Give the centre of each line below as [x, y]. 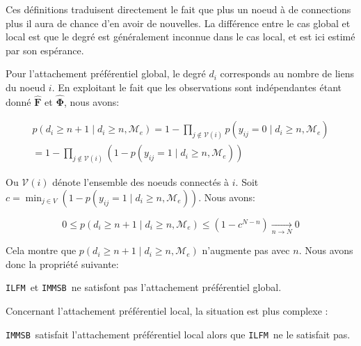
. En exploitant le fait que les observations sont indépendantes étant [197, 87]
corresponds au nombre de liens [287, 73]
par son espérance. [45, 50]
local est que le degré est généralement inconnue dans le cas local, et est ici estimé [180, 37]
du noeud [26, 87]
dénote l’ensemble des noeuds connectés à [141, 182]
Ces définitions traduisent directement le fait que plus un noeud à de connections [178, 9]
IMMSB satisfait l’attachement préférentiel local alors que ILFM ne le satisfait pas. [178, 334]
